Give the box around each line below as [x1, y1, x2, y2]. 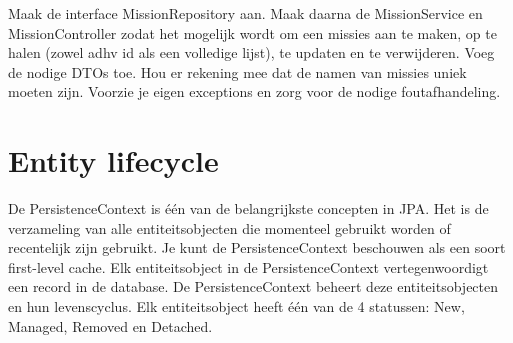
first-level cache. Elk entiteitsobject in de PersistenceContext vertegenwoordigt [8, 256, 489, 277]
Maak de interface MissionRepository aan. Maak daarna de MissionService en [8, 3, 483, 23]
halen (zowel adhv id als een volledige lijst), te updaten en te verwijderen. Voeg [8, 42, 495, 63]
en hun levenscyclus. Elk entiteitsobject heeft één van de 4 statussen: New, [8, 296, 465, 317]
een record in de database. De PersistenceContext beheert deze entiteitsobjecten [8, 276, 499, 297]
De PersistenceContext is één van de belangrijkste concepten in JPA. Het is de [8, 198, 489, 219]
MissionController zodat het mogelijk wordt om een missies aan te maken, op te [8, 22, 497, 43]
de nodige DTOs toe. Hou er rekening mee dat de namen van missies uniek [8, 61, 467, 82]
